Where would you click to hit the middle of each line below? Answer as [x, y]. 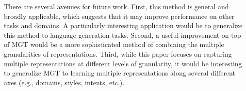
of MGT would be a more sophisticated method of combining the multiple [114, 44]
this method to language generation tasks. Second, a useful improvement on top [123, 35]
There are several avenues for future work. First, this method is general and [116, 6]
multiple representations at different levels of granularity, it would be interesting [123, 63]
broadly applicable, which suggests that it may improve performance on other [119, 16]
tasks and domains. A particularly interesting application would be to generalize [123, 25]
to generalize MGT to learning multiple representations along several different [120, 73]
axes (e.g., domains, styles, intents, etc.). [64, 82]
